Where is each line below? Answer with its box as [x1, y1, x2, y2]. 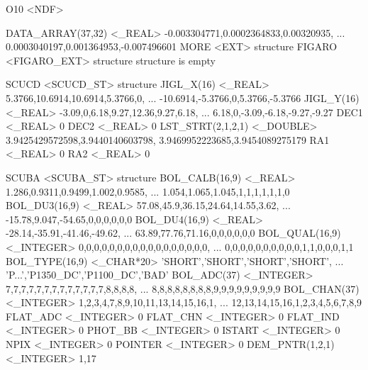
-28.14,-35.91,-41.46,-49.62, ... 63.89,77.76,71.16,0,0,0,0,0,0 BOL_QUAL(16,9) [6, 225, 341, 240]
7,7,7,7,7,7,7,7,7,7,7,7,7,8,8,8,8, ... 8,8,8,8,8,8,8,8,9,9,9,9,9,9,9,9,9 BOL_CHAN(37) [6, 281, 359, 296]
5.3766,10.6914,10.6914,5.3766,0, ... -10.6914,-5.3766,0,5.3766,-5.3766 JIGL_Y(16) [6, 90, 359, 105]
